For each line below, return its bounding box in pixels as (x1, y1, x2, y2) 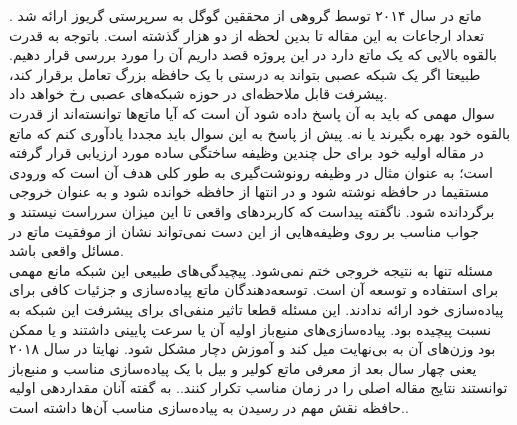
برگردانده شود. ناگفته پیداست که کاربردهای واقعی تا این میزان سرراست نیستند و (9, 200, 495, 221)
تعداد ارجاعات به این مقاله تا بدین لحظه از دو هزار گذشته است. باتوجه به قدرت (9, 24, 485, 45)
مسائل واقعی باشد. (9, 240, 124, 261)
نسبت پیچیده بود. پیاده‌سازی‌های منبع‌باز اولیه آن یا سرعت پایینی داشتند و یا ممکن (9, 318, 492, 339)
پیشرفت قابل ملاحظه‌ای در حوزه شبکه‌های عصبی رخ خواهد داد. (9, 83, 388, 104)
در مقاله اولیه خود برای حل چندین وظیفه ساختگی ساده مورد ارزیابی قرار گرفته (9, 142, 484, 163)
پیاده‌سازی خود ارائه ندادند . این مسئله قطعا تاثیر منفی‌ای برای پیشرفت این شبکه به (9, 298, 504, 319)
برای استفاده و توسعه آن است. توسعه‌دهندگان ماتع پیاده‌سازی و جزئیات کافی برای (9, 279, 499, 300)
